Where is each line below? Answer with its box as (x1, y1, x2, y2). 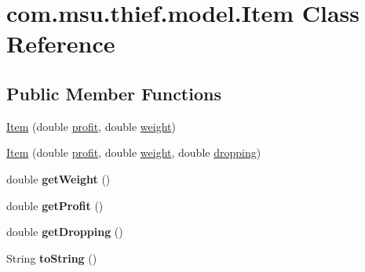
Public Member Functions (6, 81, 221, 105)
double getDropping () (6, 223, 123, 240)
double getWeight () (6, 170, 111, 187)
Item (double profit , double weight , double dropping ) (6, 144, 261, 161)
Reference (6, 27, 115, 60)
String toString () (6, 249, 97, 266)
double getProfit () (6, 197, 104, 213)
